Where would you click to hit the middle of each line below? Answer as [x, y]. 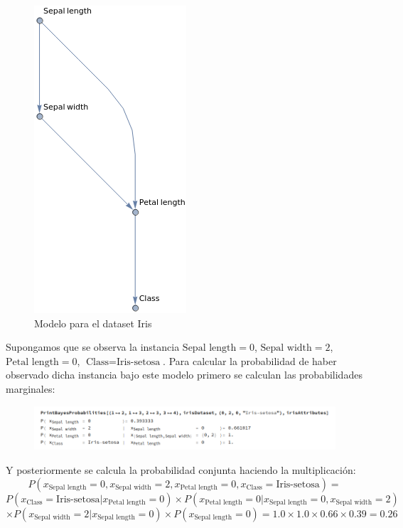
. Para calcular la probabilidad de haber [250, 360]
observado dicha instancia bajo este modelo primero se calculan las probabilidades [184, 375]
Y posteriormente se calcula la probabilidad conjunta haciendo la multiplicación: [181, 470]
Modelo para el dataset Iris [93, 323]
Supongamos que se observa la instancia [93, 347]
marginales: [31, 388]
